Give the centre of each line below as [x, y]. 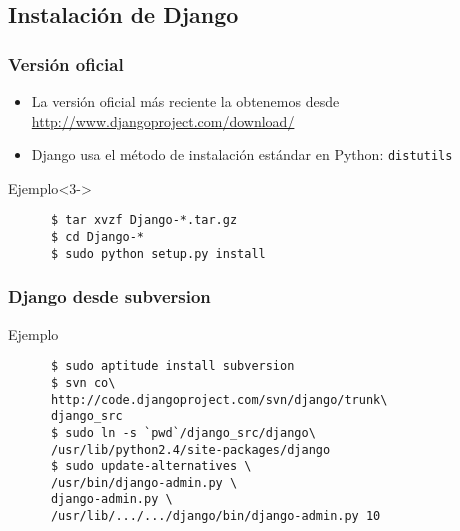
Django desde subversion [109, 296]
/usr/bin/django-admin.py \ [144, 482]
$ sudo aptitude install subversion [172, 366]
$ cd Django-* [97, 237]
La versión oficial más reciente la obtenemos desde [185, 101]
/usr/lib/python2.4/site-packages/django [190, 449]
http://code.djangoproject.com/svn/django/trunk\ [219, 399]
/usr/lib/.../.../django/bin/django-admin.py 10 [215, 516]
